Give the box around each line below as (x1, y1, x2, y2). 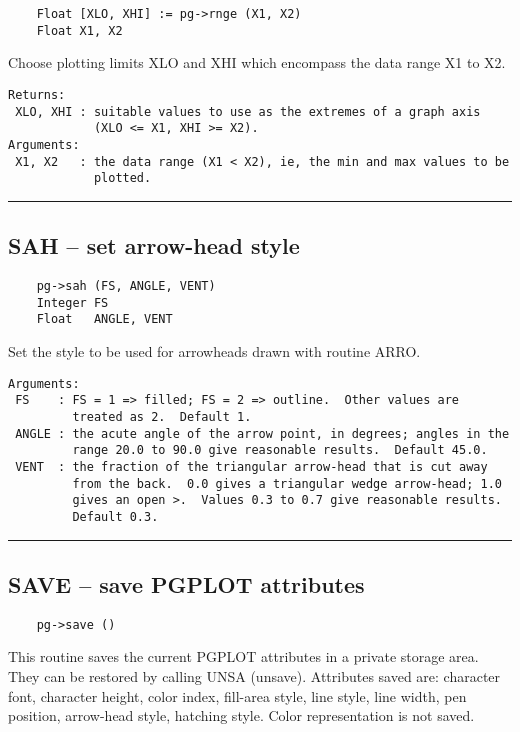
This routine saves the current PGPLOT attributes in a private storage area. (8, 646, 479, 667)
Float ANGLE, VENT (36, 312, 173, 327)
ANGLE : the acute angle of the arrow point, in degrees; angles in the (15, 426, 510, 441)
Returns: (8, 87, 66, 102)
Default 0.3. (72, 509, 159, 524)
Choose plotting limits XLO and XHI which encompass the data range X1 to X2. (8, 52, 506, 73)
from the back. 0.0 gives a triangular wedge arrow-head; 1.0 (72, 476, 502, 491)
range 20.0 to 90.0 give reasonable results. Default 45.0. (72, 443, 488, 458)
